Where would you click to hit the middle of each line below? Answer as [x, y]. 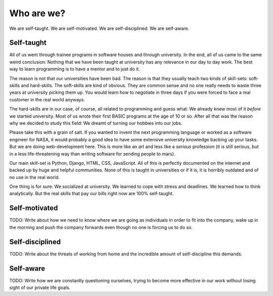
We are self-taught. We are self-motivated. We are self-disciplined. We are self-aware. [99, 28]
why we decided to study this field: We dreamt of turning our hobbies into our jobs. [96, 123]
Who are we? [37, 13]
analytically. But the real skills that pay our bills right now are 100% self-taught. [92, 194]
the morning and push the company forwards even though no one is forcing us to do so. [101, 227]
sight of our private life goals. [40, 287]
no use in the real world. [35, 177]
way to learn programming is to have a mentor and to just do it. [75, 69]
